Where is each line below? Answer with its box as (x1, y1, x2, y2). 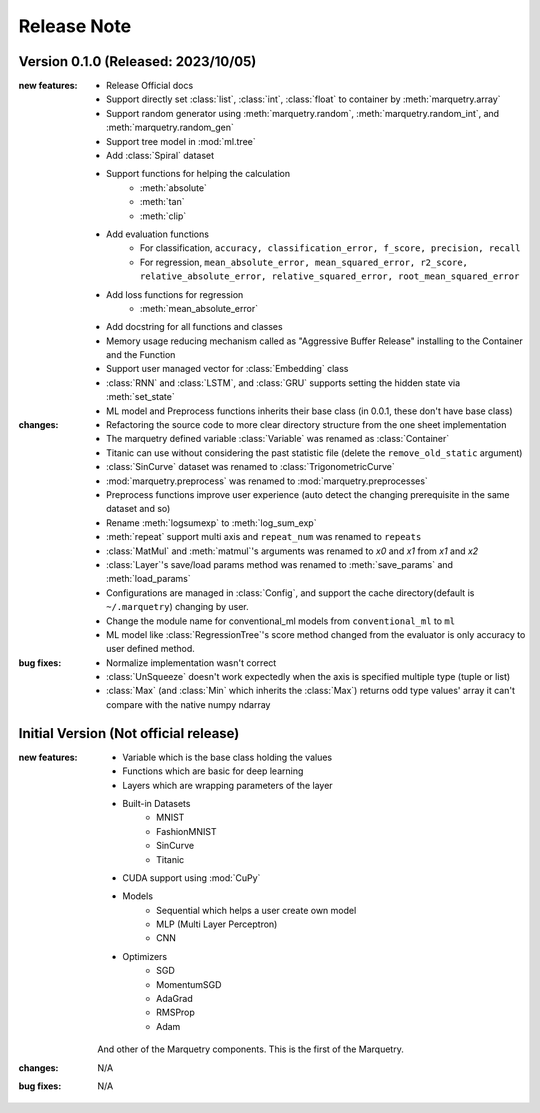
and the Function (106, 349, 176, 361)
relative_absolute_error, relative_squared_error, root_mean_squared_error (140, 271, 520, 282)
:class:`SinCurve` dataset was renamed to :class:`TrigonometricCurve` (106, 461, 395, 473)
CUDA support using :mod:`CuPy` (122, 871, 261, 884)
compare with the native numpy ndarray (106, 698, 271, 710)
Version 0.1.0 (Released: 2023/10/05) (18, 53, 257, 70)
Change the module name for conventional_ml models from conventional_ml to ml (106, 615, 455, 627)
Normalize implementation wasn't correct (106, 656, 277, 669)
